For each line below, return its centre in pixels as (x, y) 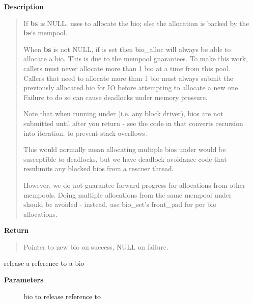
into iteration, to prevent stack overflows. (85, 133)
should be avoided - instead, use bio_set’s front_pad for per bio (120, 204)
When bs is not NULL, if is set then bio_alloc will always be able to (127, 49)
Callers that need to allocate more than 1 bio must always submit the (128, 78)
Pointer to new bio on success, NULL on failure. (96, 246)
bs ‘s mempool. (45, 33)
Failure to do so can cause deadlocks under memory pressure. (115, 97)
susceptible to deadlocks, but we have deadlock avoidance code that (125, 159)
